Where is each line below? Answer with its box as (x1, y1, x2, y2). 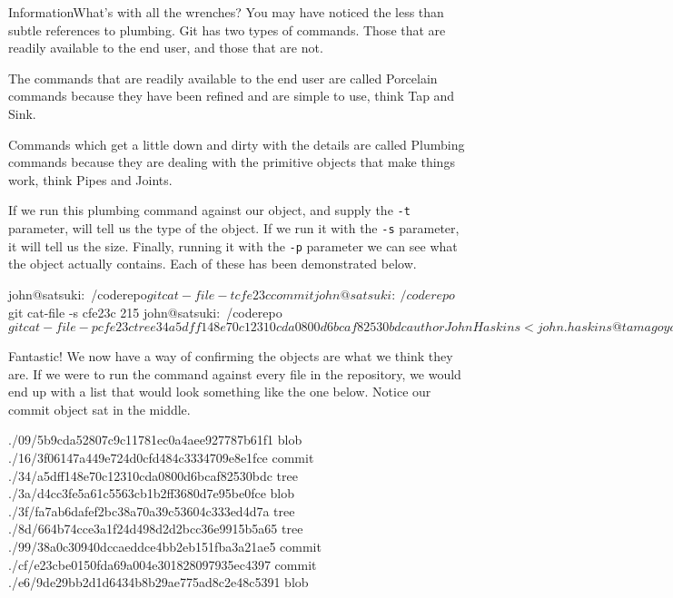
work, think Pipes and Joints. (8, 170, 173, 189)
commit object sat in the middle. (8, 399, 191, 418)
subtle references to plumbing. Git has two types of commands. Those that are (8, 20, 446, 39)
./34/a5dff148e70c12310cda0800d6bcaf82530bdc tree (8, 466, 298, 485)
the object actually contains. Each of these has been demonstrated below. (8, 254, 417, 273)
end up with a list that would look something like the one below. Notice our (8, 382, 431, 401)
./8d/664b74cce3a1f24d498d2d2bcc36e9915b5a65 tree (8, 519, 303, 538)
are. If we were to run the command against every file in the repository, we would (8, 364, 461, 383)
